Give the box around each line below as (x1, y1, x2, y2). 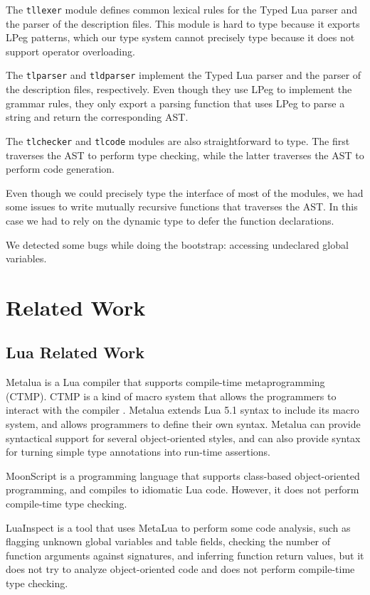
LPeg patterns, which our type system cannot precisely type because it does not (6, 30, 355, 45)
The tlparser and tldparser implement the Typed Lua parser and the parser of (6, 68, 361, 82)
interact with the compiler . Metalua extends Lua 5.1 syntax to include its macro (6, 402, 359, 417)
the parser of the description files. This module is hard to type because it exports (6, 16, 360, 31)
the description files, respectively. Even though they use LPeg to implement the (6, 82, 352, 97)
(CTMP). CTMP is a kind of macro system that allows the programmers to (6, 388, 337, 403)
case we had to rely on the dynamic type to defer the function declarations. (6, 213, 334, 227)
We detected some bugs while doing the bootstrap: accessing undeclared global (6, 237, 349, 252)
